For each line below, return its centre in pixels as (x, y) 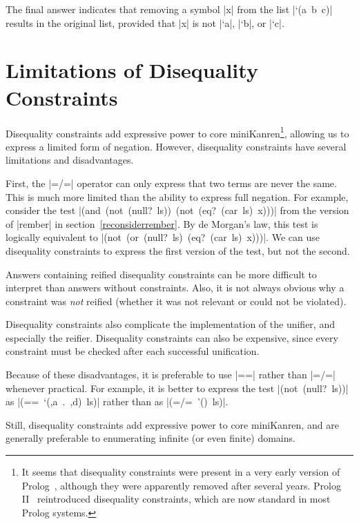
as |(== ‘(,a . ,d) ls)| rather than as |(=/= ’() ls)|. (117, 401)
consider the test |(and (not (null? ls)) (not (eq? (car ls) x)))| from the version (177, 210)
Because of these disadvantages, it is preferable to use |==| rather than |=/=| (171, 375)
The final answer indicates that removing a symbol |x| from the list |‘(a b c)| (169, 9)
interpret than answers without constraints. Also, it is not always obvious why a (175, 288)
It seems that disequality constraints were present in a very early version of (181, 472)
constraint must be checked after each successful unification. (133, 351)
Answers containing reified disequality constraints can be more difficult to (161, 274)
